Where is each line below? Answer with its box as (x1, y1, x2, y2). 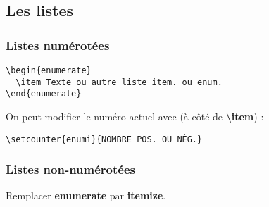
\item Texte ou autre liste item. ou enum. (15, 77, 223, 87)
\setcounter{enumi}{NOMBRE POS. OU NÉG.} (6, 134, 203, 144)
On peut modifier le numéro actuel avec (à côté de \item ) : (6, 108, 264, 123)
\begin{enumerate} (6, 65, 92, 75)
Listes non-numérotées (6, 161, 135, 178)
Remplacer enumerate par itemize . (6, 188, 166, 203)
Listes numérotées (6, 36, 110, 54)
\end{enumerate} (6, 89, 82, 99)
